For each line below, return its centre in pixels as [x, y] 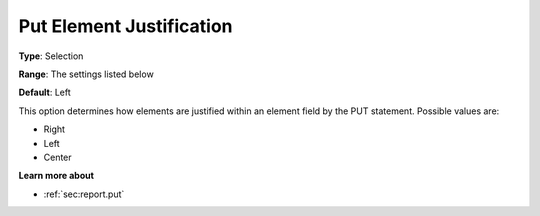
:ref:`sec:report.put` [84, 194]
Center [57, 157]
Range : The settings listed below [86, 74]
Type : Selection [51, 56]
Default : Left [45, 92]
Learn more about [56, 176]
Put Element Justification [126, 26]
